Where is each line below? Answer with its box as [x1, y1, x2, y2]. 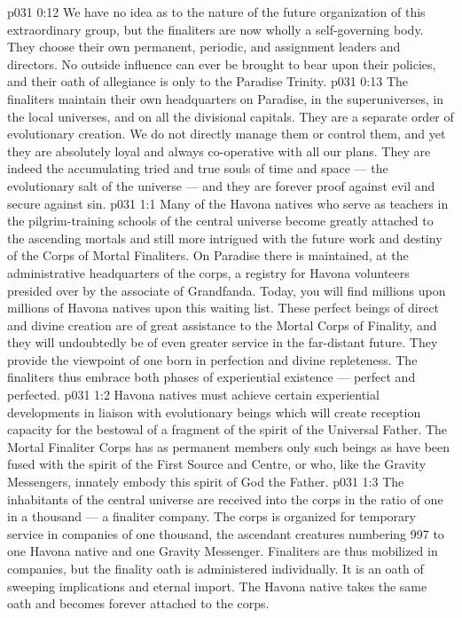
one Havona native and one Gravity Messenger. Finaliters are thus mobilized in [7, 542, 438, 560]
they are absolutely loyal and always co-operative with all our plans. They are [7, 141, 431, 160]
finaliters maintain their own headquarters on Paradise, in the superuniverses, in [7, 89, 444, 107]
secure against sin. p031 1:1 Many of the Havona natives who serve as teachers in [7, 194, 449, 212]
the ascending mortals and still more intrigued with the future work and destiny [7, 228, 442, 247]
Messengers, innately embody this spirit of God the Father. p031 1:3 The [7, 472, 404, 491]
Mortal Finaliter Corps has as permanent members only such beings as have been [7, 437, 450, 456]
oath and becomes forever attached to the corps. [7, 594, 270, 613]
